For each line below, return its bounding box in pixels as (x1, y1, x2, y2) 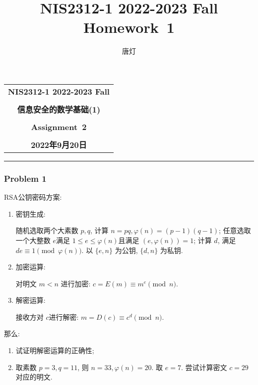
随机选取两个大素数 (15, 225, 78, 236)
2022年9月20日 (31, 138, 87, 150)
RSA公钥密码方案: (4, 192, 62, 202)
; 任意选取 (218, 225, 251, 236)
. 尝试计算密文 (181, 362, 227, 372)
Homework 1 (83, 17, 175, 37)
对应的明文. (15, 372, 53, 382)
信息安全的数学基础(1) (17, 103, 101, 115)
